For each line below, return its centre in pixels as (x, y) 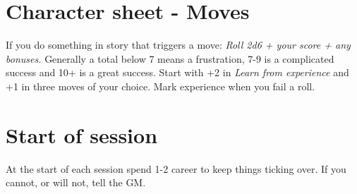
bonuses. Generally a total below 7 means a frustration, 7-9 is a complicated (170, 58)
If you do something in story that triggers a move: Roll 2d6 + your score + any (178, 45)
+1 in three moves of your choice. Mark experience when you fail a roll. (161, 86)
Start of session (82, 134)
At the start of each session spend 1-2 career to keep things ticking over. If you (176, 168)
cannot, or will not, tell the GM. (76, 182)
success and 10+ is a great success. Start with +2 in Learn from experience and (177, 72)
